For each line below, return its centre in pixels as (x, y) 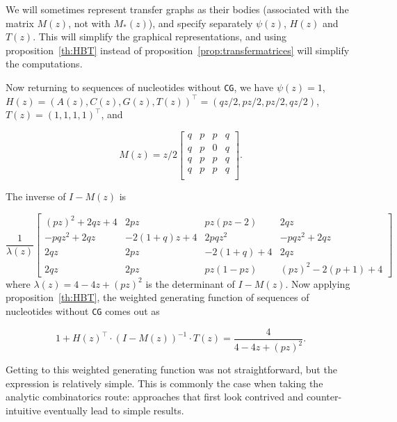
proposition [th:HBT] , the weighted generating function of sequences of (157, 297)
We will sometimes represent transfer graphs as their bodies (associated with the (177, 9)
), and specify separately (201, 23)
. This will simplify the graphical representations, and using (160, 36)
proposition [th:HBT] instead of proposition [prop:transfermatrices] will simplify (178, 50)
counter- (324, 397)
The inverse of (36, 196)
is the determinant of (190, 283)
